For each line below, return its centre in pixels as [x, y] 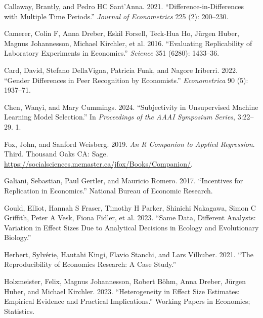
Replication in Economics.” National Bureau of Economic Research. [108, 190]
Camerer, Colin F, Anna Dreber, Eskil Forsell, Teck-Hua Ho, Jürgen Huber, [122, 33]
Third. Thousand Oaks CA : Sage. [56, 154]
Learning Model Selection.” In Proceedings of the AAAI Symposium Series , [120, 117]
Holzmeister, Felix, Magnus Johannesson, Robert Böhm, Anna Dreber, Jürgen [125, 281]
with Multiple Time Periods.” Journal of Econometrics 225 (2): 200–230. [116, 16]
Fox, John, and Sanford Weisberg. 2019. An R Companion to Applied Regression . [129, 144]
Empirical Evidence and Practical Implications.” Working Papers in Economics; [127, 301]
